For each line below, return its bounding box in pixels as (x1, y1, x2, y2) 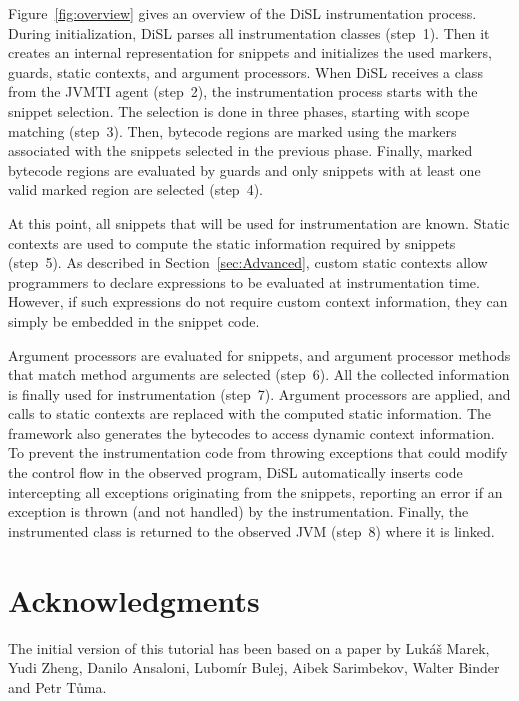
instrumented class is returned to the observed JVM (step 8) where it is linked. (8, 520, 495, 541)
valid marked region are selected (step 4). (8, 179, 263, 200)
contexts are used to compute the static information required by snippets (8, 232, 456, 253)
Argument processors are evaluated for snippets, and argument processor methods (8, 344, 511, 365)
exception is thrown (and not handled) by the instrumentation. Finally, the (8, 501, 469, 522)
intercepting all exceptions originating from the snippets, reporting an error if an (8, 481, 503, 502)
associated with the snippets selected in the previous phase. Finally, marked (8, 140, 473, 161)
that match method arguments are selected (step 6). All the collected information (8, 364, 510, 385)
